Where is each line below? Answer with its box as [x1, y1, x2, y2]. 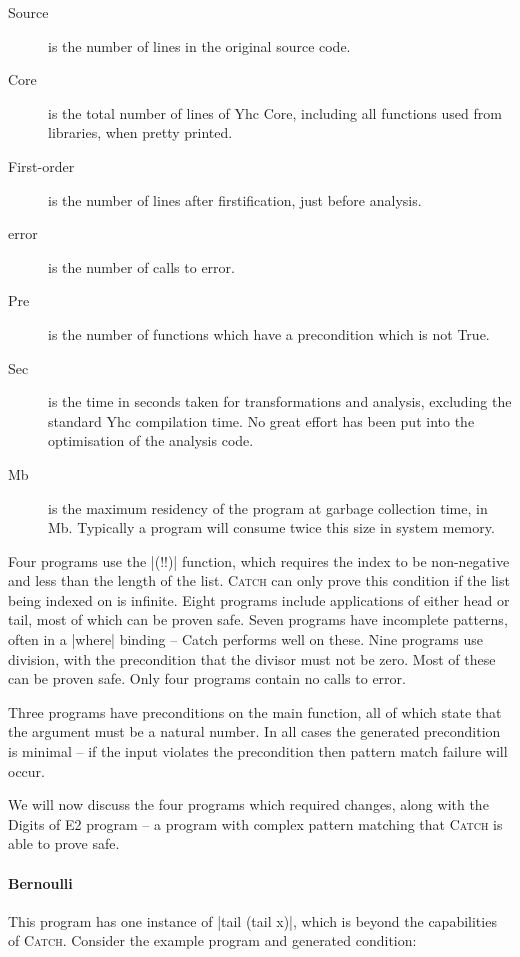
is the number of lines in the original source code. [48, 35, 351, 56]
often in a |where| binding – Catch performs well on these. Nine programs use [8, 629, 483, 650]
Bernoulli [8, 872, 73, 893]
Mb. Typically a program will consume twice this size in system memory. [48, 517, 495, 538]
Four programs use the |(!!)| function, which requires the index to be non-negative [8, 550, 510, 571]
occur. [8, 760, 45, 781]
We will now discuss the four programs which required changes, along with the [8, 794, 489, 815]
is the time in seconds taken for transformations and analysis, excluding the [48, 391, 512, 412]
